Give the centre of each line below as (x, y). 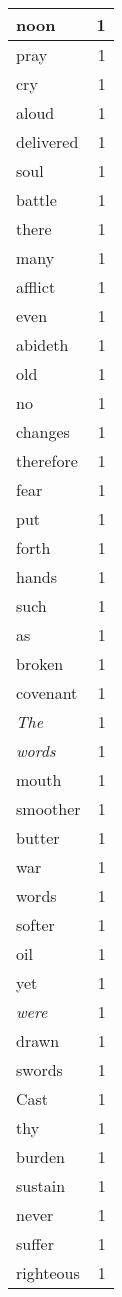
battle (36, 199)
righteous (48, 1272)
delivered (47, 141)
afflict (36, 286)
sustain (41, 1185)
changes (43, 431)
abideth (42, 344)
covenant (47, 692)
